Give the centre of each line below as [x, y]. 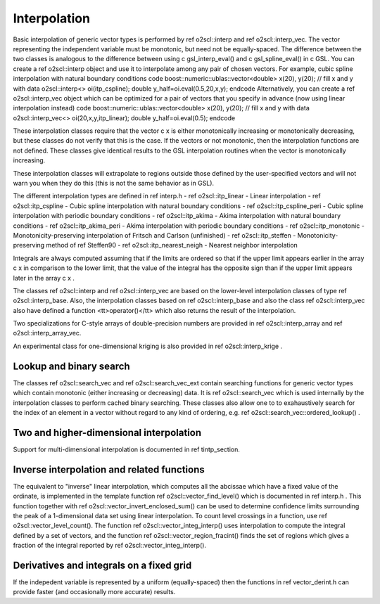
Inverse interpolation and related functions [109, 469]
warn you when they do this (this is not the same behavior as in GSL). [114, 184]
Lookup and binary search [71, 366]
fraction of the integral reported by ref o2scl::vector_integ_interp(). [110, 546]
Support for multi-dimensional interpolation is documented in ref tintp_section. [127, 449]
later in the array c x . [44, 278]
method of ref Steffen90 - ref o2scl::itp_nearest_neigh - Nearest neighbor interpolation [172, 245]
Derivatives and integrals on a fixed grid [102, 565]
